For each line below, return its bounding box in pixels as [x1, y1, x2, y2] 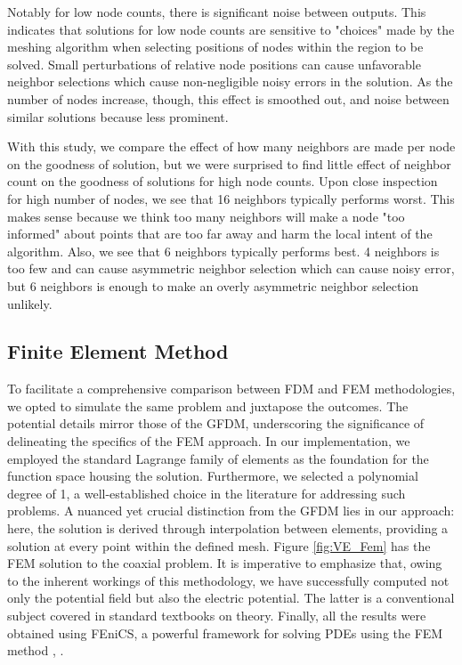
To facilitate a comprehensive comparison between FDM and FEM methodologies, [7, 379, 456, 398]
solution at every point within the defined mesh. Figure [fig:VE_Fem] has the [7, 536, 431, 555]
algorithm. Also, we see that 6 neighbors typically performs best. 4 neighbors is [7, 241, 440, 260]
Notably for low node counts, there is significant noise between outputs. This [7, 3, 426, 20]
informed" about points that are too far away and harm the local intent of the [7, 224, 433, 243]
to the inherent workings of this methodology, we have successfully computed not [7, 571, 450, 589]
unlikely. [7, 294, 53, 312]
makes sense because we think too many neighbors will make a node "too [7, 207, 405, 225]
